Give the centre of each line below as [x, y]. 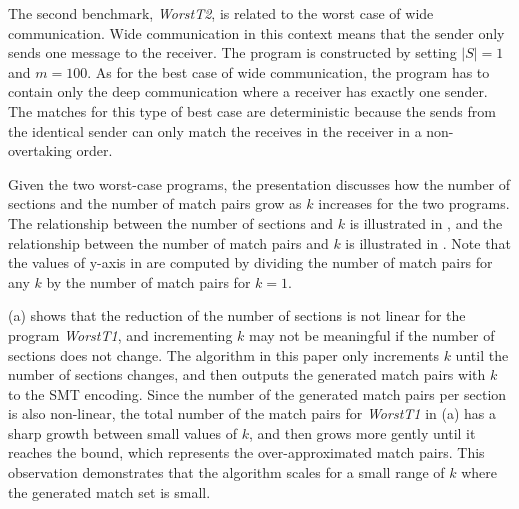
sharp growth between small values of [122, 432]
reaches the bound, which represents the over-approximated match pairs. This [246, 452]
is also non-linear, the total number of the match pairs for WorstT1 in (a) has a [252, 413]
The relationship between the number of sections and [171, 222]
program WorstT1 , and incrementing [120, 334]
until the [482, 354]
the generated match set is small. [109, 491]
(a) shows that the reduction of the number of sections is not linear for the [237, 315]
